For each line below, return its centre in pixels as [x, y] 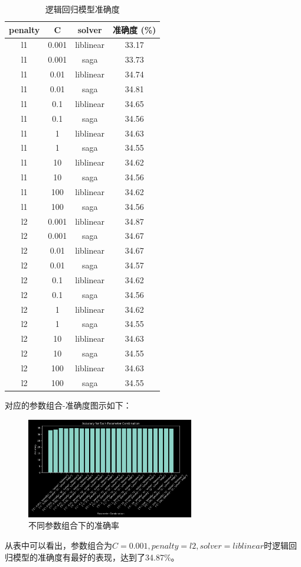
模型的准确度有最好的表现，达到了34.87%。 [96, 557]
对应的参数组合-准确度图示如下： [68, 405]
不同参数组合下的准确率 [74, 525]
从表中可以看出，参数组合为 [58, 545]
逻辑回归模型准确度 [82, 9]
